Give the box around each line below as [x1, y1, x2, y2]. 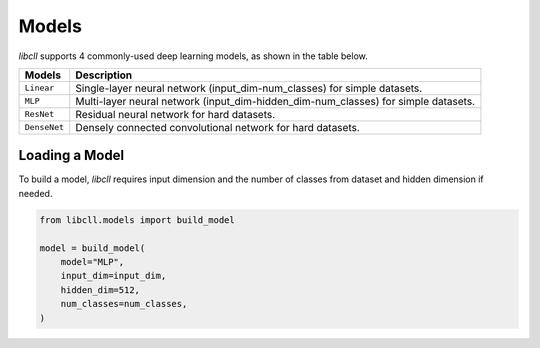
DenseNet [24, 122, 65, 133]
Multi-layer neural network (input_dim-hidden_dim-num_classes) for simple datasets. [75, 94, 475, 108]
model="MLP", [60, 256, 125, 267]
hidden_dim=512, [60, 284, 140, 295]
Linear [24, 83, 55, 94]
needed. [18, 187, 53, 199]
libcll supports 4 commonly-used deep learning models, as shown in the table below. [18, 50, 369, 62]
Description [75, 68, 133, 82]
